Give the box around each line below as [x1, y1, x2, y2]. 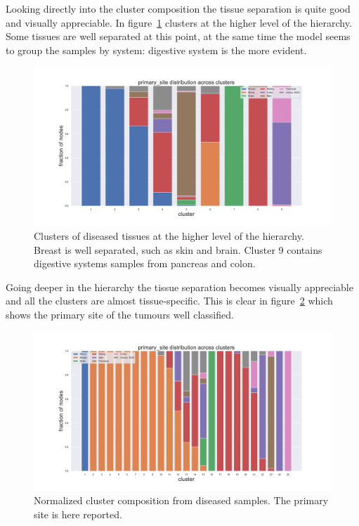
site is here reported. [34, 506, 122, 521]
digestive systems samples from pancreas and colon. [34, 256, 256, 271]
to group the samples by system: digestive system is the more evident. [6, 42, 307, 57]
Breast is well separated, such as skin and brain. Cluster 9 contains [34, 242, 322, 257]
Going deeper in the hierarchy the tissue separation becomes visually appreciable [6, 279, 353, 294]
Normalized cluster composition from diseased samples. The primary [34, 493, 329, 508]
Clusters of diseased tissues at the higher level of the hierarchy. [34, 229, 304, 243]
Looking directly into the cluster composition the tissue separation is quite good [6, 1, 351, 15]
